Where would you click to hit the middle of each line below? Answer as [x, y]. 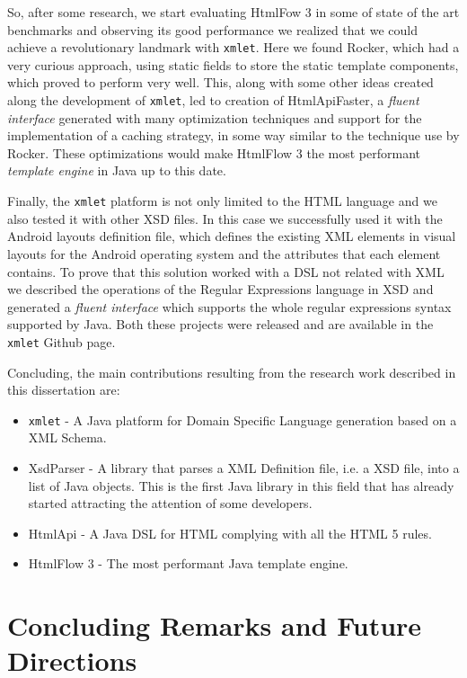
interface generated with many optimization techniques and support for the [215, 117]
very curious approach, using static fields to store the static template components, [233, 64]
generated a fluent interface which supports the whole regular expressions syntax [229, 306]
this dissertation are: [64, 390]
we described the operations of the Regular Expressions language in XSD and [220, 289]
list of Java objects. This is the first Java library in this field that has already [241, 485]
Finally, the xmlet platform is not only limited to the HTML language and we [222, 201]
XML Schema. [67, 437]
